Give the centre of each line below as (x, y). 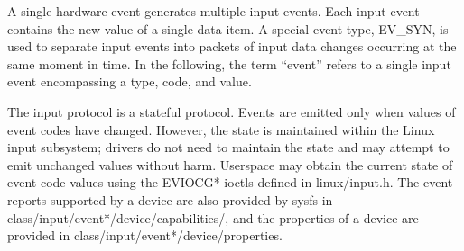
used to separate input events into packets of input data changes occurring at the (232, 46)
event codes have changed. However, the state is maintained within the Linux (221, 129)
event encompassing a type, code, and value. (130, 81)
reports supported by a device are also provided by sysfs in (170, 199)
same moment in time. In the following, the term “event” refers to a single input (229, 63)
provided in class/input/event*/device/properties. (145, 235)
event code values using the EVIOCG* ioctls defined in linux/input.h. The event (230, 182)
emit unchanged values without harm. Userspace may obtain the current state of (230, 164)
